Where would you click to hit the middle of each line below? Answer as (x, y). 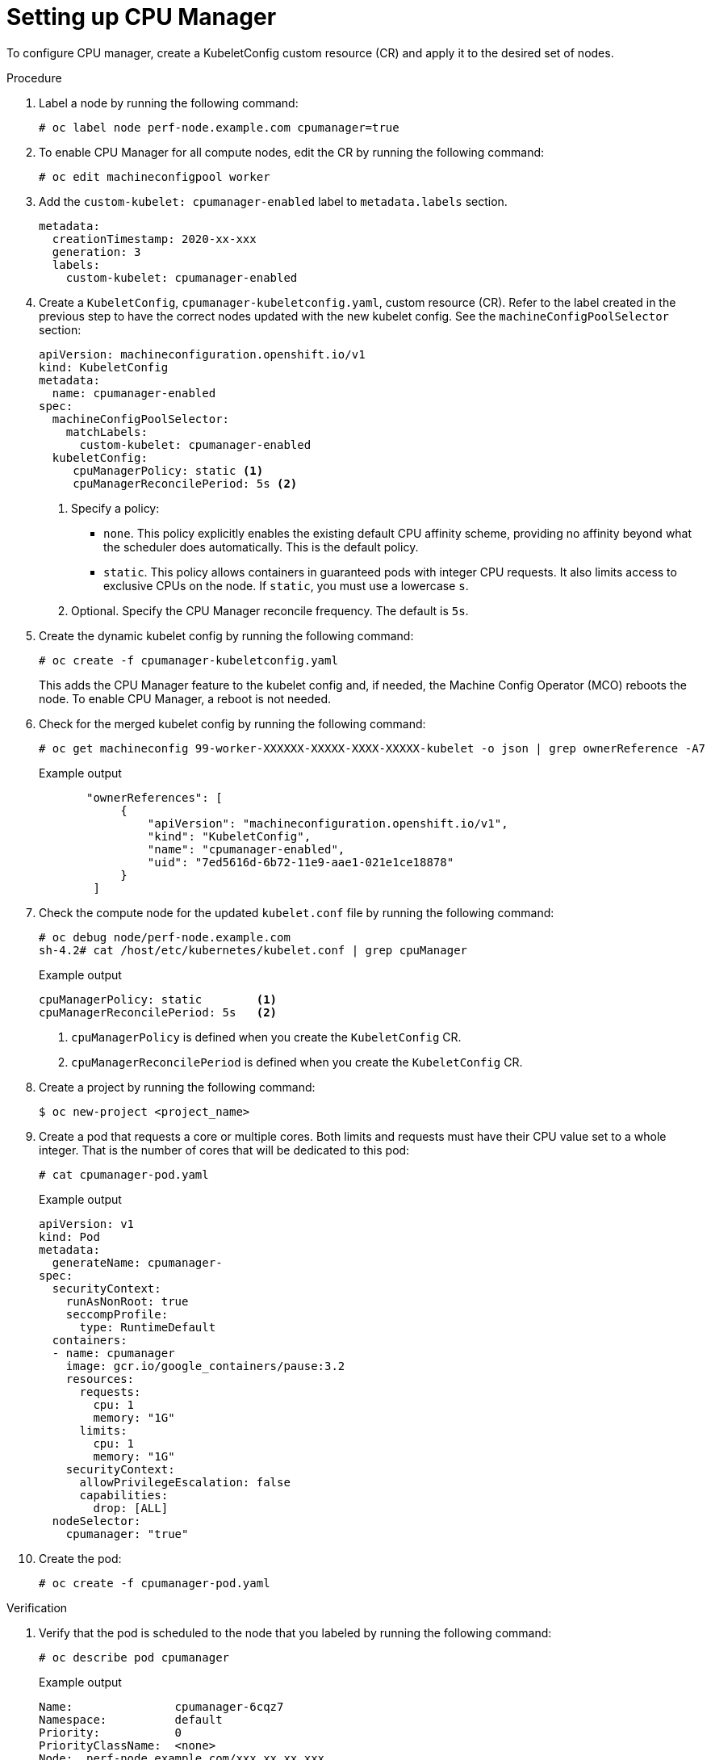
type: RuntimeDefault (148, 1327)
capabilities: (124, 1495)
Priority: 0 (111, 1732)
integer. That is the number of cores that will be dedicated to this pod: (224, 1150)
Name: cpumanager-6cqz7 (161, 1706)
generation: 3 (96, 251)
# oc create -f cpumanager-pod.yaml (155, 1583)
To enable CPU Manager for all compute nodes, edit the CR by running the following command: (292, 152)
